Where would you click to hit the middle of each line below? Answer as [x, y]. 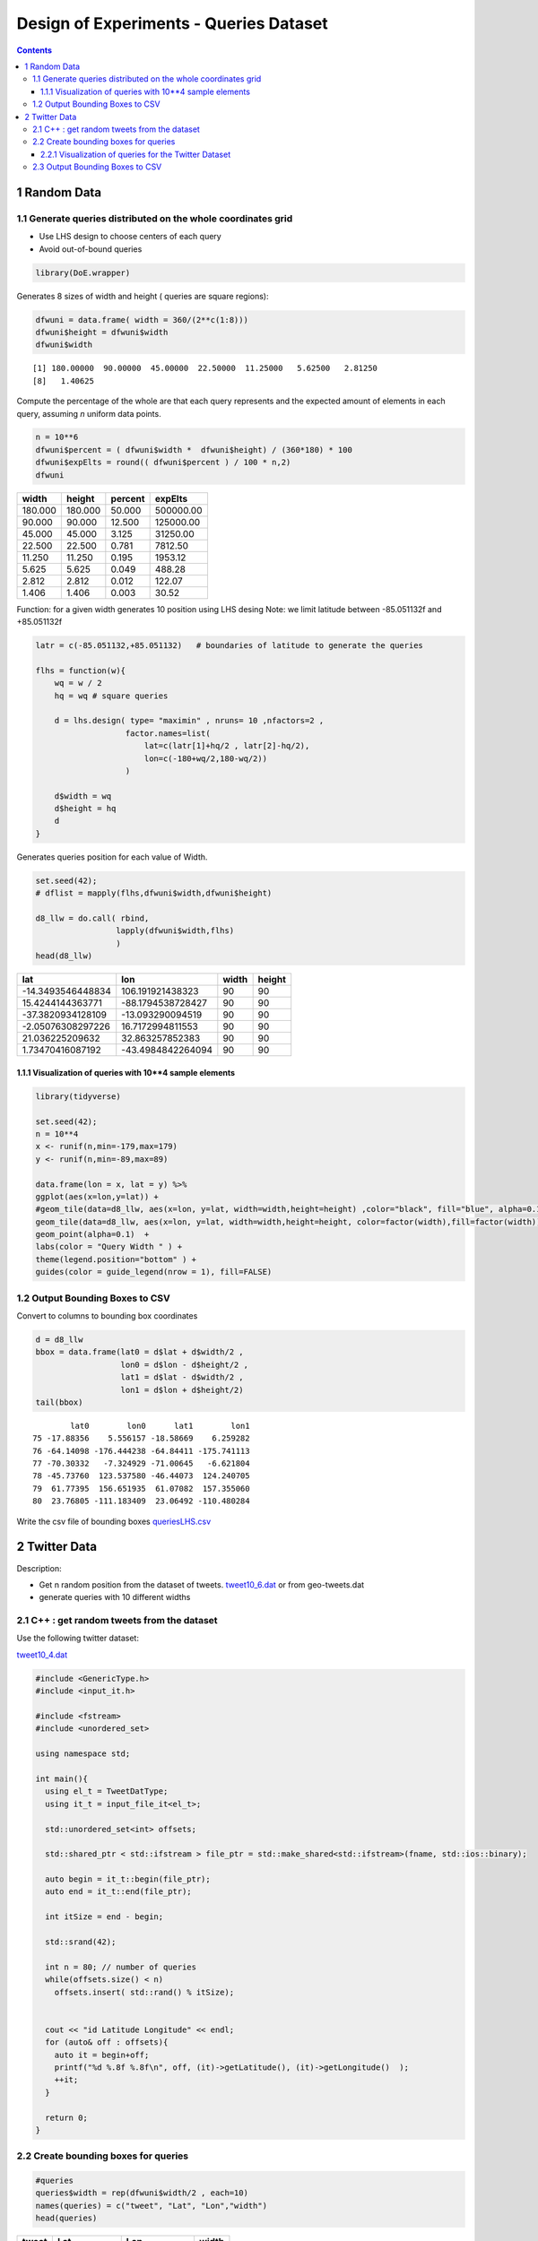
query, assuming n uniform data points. [89, 413]
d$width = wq [83, 796]
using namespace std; [83, 1754]
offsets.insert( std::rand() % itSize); [144, 1992]
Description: [39, 1568]
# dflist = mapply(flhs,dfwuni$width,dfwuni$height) [154, 893]
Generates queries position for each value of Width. [112, 857]
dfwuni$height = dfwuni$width [102, 332]
